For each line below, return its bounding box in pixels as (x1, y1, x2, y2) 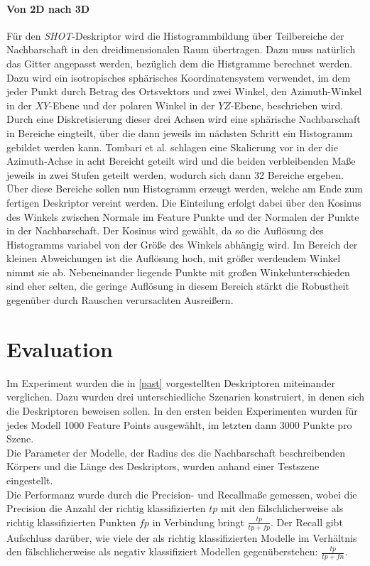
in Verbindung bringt (152, 514, 244, 529)
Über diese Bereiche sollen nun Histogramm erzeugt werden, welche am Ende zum (6, 181, 364, 196)
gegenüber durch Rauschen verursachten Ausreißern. (6, 293, 234, 308)
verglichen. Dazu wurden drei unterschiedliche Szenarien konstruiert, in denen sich (6, 389, 364, 404)
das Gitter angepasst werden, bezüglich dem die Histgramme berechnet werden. (6, 55, 353, 70)
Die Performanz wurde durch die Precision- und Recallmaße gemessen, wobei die (6, 486, 357, 501)
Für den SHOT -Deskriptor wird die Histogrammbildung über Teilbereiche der (6, 28, 344, 43)
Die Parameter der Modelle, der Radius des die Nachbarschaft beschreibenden (6, 445, 346, 459)
